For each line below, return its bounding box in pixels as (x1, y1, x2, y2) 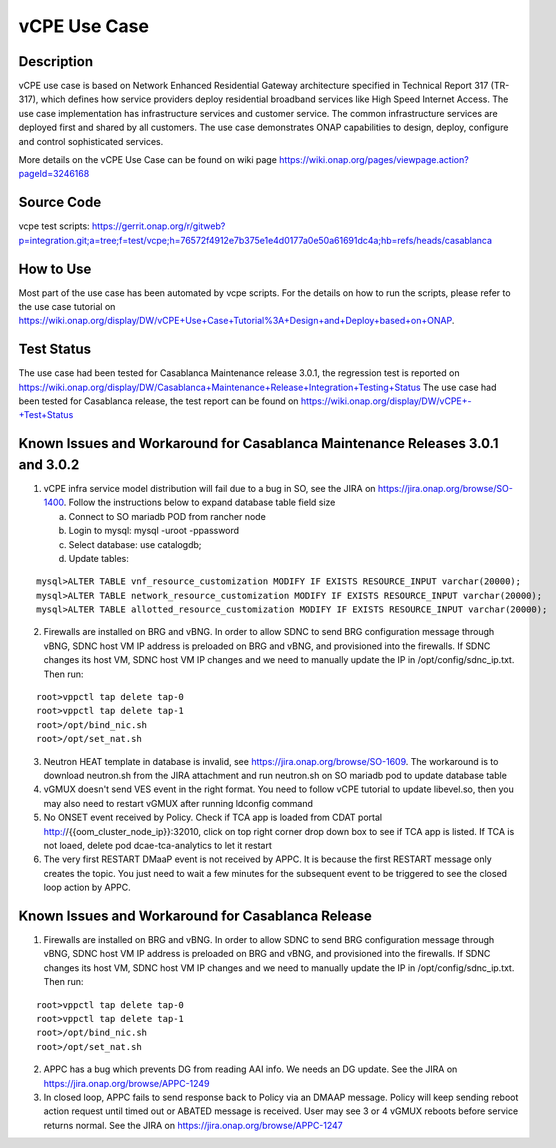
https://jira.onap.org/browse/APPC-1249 (43, 1077, 210, 1089)
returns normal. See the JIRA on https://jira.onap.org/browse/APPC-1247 (43, 1119, 344, 1131)
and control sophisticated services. (18, 135, 164, 147)
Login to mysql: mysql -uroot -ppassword (68, 525, 240, 537)
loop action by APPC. (43, 881, 132, 894)
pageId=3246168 (18, 168, 90, 180)
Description (18, 53, 94, 70)
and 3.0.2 (18, 456, 80, 473)
